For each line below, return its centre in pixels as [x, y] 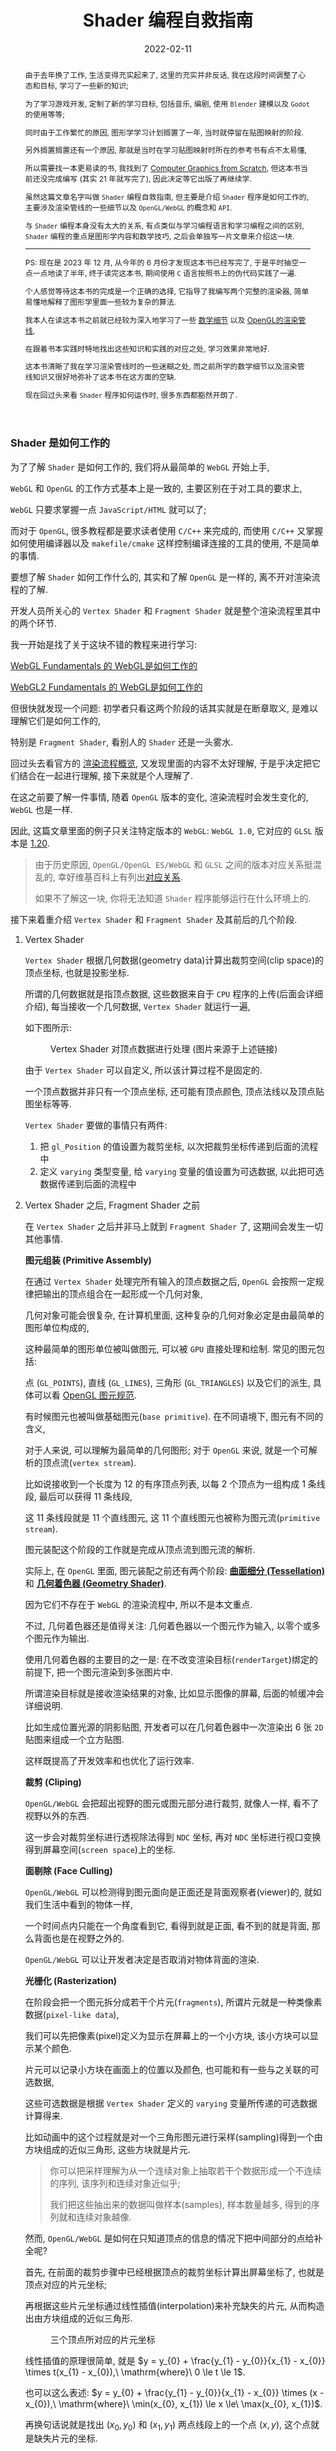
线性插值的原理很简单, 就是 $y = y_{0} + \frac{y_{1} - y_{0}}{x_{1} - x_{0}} [175, 2360]
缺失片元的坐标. [65, 2438]
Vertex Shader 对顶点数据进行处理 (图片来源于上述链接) [163, 1048]
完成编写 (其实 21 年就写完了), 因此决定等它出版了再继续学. [149, 179]
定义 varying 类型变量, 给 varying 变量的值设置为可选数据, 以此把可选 [182, 1171]
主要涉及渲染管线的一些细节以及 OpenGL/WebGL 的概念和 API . [128, 207]
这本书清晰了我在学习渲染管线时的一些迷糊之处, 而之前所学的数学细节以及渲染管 [164, 366]
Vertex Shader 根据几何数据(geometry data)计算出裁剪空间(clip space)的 [174, 960]
